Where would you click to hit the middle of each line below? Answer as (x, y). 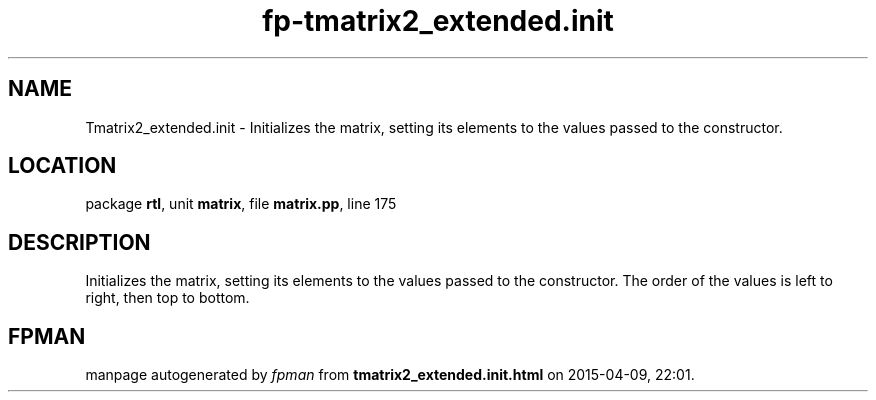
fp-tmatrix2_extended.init (438, 21)
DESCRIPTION (79, 242)
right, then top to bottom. (167, 298)
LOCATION (62, 166)
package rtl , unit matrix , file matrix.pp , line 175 (241, 204)
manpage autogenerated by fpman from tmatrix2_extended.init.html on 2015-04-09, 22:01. (390, 375)
